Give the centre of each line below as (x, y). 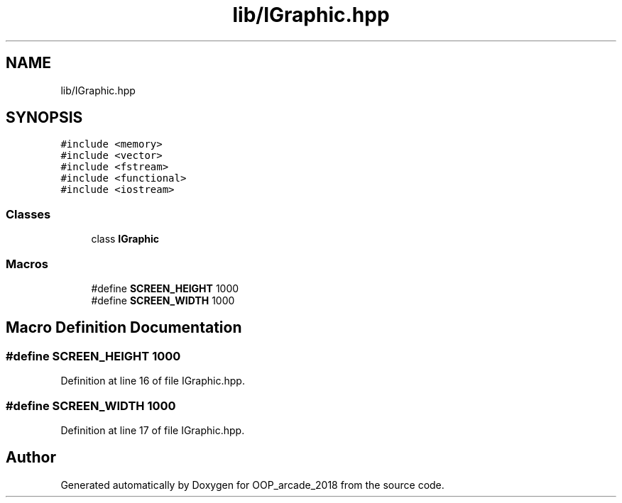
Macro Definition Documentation (124, 328)
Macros (27, 264)
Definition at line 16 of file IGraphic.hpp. (153, 381)
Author (31, 458)
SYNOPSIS (44, 118)
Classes (28, 214)
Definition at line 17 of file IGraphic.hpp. (153, 430)
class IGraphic (125, 239)
